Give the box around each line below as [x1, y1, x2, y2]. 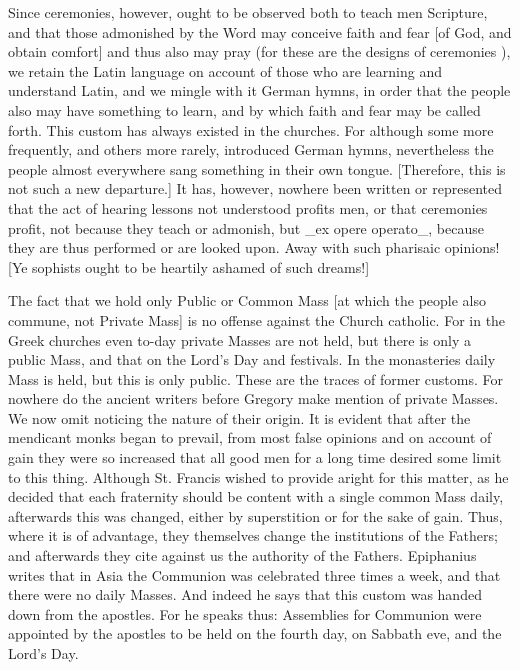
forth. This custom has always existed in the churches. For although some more [8, 119, 494, 140]
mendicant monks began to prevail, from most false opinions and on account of [8, 427, 492, 448]
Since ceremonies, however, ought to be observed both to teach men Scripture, [8, 2, 488, 22]
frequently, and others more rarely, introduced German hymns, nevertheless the [8, 139, 494, 160]
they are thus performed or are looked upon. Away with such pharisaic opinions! [8, 237, 500, 258]
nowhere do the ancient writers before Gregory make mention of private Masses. [8, 388, 499, 409]
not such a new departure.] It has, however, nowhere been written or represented [8, 178, 503, 199]
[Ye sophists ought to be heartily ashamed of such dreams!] [8, 256, 370, 277]
